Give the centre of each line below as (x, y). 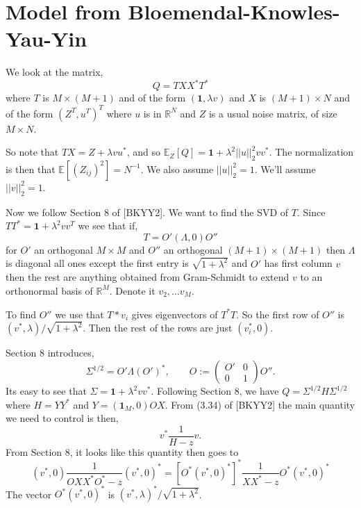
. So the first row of (278, 314)
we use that (79, 314)
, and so (144, 152)
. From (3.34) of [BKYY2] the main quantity (260, 404)
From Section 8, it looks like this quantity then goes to (122, 451)
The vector (29, 494)
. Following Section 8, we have (215, 391)
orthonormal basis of (49, 290)
